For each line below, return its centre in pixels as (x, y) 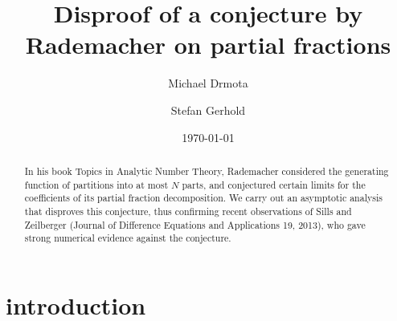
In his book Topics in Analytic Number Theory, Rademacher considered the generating (207, 171)
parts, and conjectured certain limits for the (274, 184)
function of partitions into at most (96, 184)
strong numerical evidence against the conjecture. (128, 238)
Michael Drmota (208, 83)
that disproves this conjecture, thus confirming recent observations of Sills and (188, 211)
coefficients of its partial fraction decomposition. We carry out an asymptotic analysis (203, 198)
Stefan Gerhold (208, 110)
